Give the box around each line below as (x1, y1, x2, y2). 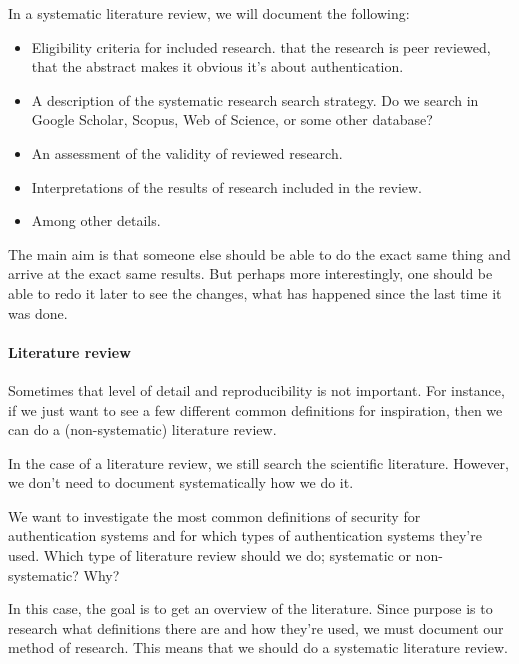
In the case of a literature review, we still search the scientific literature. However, (8, 452, 510, 473)
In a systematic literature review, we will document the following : (8, 3, 410, 23)
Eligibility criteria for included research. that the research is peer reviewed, (31, 36, 491, 57)
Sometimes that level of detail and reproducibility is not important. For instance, (8, 379, 505, 400)
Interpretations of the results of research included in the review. (31, 176, 423, 197)
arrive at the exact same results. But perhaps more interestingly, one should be (8, 263, 493, 284)
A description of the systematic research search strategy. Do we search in (31, 89, 479, 110)
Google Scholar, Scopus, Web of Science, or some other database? (31, 109, 433, 130)
